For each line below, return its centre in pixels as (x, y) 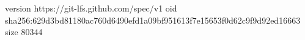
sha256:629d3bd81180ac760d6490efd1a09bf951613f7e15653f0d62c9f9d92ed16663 (153, 20)
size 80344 (24, 32)
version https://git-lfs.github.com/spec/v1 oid (91, 8)
